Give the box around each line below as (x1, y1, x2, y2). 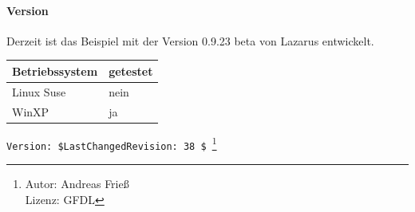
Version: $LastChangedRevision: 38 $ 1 (6, 134, 217, 152)
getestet (109, 62, 153, 79)
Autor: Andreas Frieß (25, 175, 129, 191)
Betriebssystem (12, 62, 98, 79)
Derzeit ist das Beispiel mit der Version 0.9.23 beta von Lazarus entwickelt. (6, 32, 374, 49)
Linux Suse (12, 83, 66, 100)
